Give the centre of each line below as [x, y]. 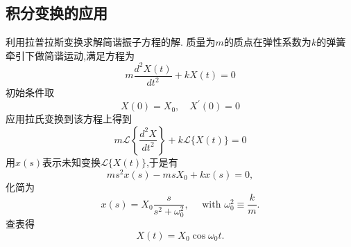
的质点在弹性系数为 [267, 42]
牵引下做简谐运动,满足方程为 [70, 55]
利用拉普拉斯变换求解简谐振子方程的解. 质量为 [111, 42]
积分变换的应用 [57, 13]
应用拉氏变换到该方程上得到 [69, 119]
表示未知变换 [72, 162]
